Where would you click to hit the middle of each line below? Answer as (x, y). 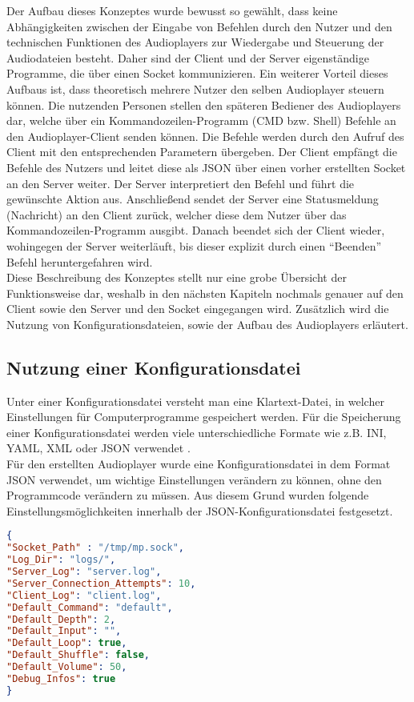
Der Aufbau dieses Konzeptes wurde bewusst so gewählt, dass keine (172, 10)
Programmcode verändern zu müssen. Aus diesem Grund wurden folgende (188, 495)
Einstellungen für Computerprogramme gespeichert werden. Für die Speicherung (204, 417)
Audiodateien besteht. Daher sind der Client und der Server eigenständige (188, 57)
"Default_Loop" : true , (67, 643)
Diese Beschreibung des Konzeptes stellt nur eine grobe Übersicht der (177, 277)
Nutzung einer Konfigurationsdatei (154, 367)
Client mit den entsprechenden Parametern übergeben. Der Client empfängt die (202, 152)
